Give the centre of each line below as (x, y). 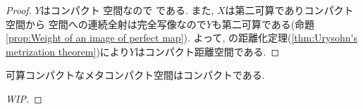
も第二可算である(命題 (263, 24)
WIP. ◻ (24, 98)
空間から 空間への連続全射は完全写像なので (106, 24)
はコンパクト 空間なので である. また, (127, 10)
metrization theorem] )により (68, 51)
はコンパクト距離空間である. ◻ (207, 51)
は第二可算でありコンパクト (289, 10)
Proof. (19, 10)
